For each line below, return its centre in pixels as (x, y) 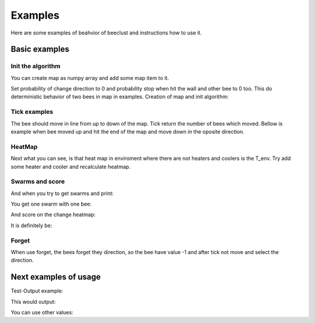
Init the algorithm (36, 66)
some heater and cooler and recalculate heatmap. (71, 166)
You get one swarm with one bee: (51, 204)
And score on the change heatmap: (53, 215)
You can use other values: (42, 312)
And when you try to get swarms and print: (62, 193)
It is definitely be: (32, 225)
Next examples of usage (56, 277)
